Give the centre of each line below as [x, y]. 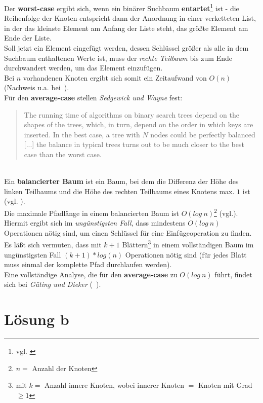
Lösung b [37, 319]
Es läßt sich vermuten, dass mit [53, 245]
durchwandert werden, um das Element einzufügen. [83, 68]
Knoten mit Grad [225, 385]
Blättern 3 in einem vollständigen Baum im [188, 244]
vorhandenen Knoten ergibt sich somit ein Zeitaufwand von [115, 77]
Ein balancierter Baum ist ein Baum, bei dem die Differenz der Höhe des [121, 181]
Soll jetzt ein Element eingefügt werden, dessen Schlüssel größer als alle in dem [126, 48]
